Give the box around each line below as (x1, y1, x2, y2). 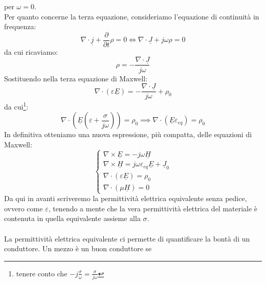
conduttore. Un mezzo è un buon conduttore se (4, 243, 152, 254)
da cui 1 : (4, 100, 29, 112)
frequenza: (4, 21, 36, 32)
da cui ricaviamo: (4, 46, 58, 57)
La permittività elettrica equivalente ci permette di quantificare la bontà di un (4, 233, 250, 244)
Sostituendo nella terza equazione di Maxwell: (4, 73, 148, 83)
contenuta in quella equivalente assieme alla (4, 213, 141, 224)
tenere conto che (16, 268, 68, 278)
